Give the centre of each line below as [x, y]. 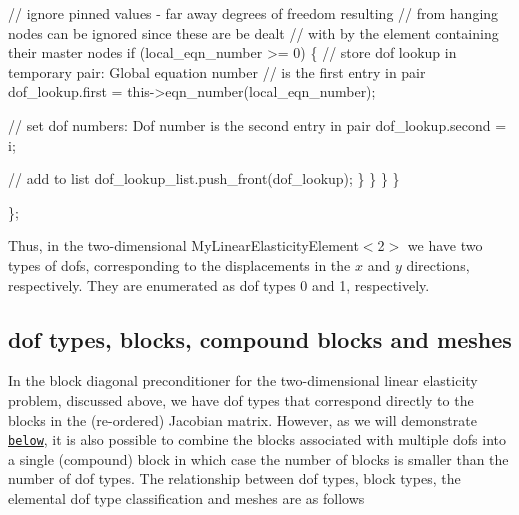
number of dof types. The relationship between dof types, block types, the [234, 478]
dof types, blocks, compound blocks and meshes [260, 338]
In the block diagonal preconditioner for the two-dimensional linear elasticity [243, 380]
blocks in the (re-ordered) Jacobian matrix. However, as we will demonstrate [242, 419]
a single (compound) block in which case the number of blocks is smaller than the [258, 458]
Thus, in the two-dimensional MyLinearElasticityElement [183, 245]
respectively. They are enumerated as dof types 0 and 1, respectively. [219, 284]
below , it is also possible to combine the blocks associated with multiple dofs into [257, 439]
